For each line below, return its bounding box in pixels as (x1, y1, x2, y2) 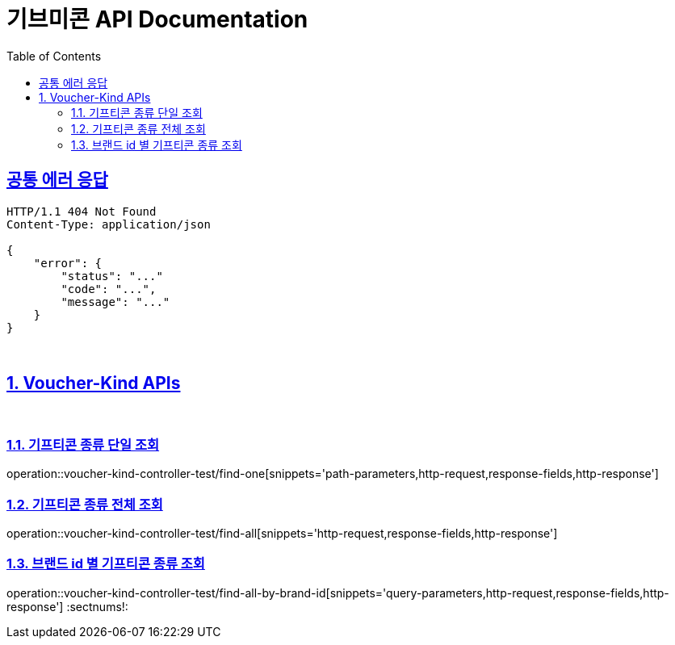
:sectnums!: (66, 599, 128, 614)
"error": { (33, 256, 103, 270)
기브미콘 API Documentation (6, 6, 308, 33)
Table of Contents (6, 48, 102, 63)
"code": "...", (61, 282, 157, 295)
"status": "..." (61, 269, 163, 283)
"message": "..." (61, 295, 170, 308)
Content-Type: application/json (6, 217, 211, 231)
